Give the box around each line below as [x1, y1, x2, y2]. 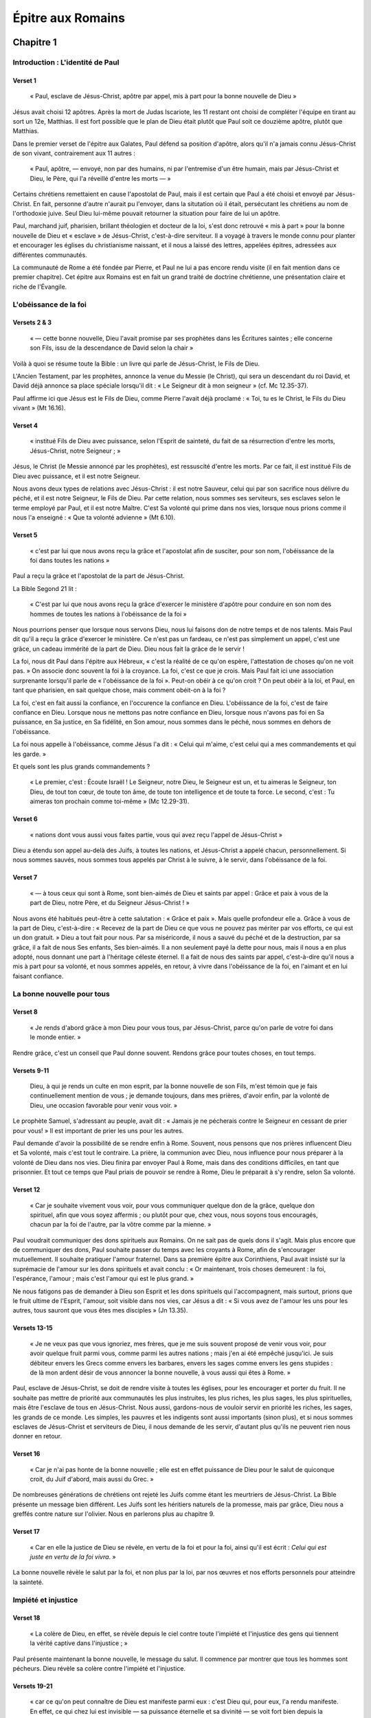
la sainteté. [12, 1578, 44, 1586]
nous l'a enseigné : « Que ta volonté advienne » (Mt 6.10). [12, 513, 176, 522]
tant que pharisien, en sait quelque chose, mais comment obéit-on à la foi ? [12, 686, 226, 694]
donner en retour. [12, 1432, 62, 1440]
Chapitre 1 [12, 36, 57, 48]
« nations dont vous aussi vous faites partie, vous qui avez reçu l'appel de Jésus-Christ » [30, 830, 283, 838]
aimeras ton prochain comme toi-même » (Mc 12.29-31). [30, 797, 190, 805]
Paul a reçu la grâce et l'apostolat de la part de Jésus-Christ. [12, 572, 185, 580]
